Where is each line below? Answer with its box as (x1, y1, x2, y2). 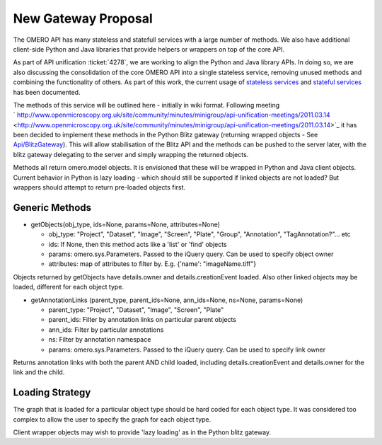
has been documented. (13, 88, 81, 96)
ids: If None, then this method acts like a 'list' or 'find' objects (48, 240, 228, 248)
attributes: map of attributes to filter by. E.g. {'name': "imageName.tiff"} (48, 260, 257, 268)
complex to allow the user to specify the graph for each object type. (13, 415, 212, 424)
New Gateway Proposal (13, 11, 153, 26)
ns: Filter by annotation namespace (48, 335, 151, 344)
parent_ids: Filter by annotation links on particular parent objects (48, 316, 237, 324)
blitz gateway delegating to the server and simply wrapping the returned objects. (13, 150, 249, 158)
